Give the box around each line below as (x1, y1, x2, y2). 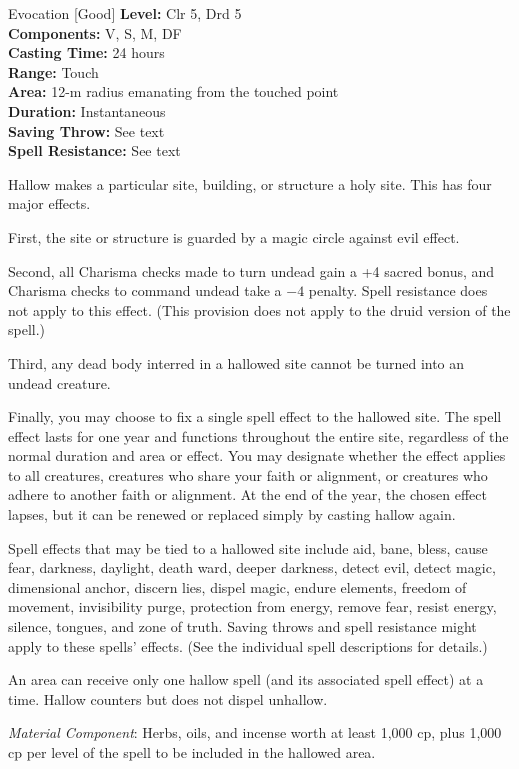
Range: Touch (8, 61, 99, 82)
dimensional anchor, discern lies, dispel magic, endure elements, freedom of (8, 576, 467, 597)
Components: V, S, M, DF (8, 22, 182, 43)
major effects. (8, 193, 91, 214)
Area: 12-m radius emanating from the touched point (8, 81, 339, 102)
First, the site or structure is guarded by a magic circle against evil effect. (8, 226, 460, 247)
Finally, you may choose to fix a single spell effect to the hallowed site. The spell (8, 406, 502, 427)
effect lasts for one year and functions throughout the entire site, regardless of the (8, 425, 509, 446)
